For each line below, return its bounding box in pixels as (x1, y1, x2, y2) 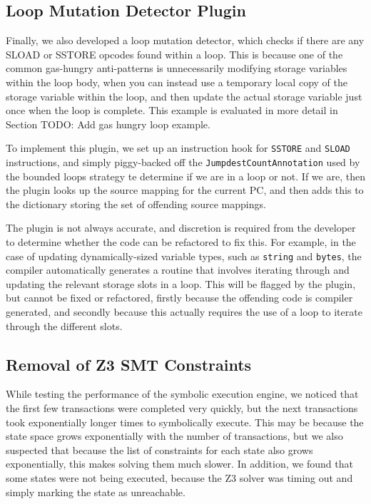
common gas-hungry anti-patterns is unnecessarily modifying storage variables (6, 61, 347, 76)
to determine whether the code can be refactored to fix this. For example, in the (6, 235, 356, 250)
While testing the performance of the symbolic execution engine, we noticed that (6, 386, 359, 401)
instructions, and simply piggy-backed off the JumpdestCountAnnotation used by (6, 155, 360, 170)
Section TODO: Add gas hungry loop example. (6, 116, 210, 131)
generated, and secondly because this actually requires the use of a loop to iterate (6, 304, 362, 319)
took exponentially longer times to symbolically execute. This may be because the (6, 414, 364, 429)
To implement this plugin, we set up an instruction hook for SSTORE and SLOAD (6, 140, 350, 155)
